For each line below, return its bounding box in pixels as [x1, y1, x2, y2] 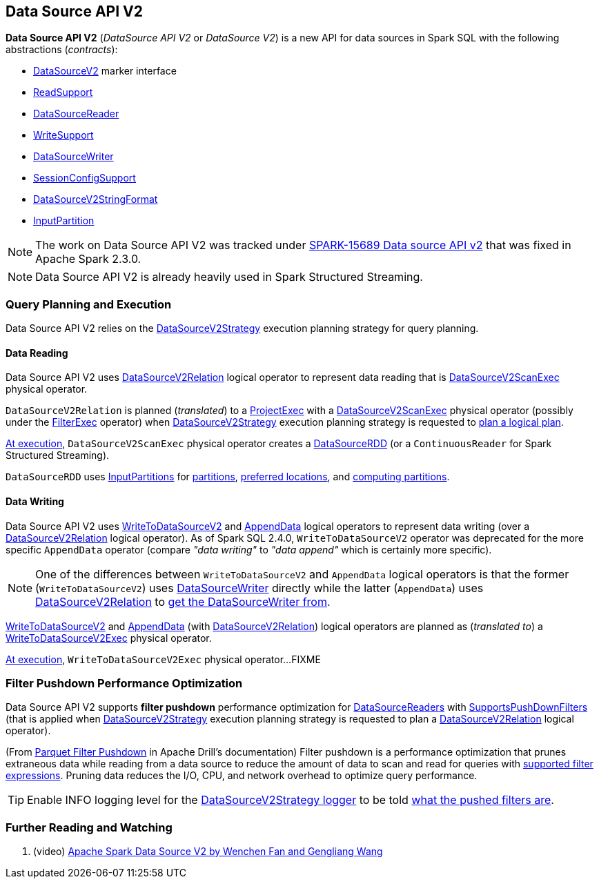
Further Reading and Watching [6, 820, 173, 834]
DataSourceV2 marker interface [33, 65, 177, 77]
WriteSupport [33, 129, 94, 141]
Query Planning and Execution [6, 297, 172, 311]
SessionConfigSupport [33, 172, 136, 184]
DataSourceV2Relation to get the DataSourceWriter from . [35, 594, 331, 609]
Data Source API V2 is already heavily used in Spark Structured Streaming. [35, 270, 423, 284]
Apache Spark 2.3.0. [35, 252, 141, 266]
